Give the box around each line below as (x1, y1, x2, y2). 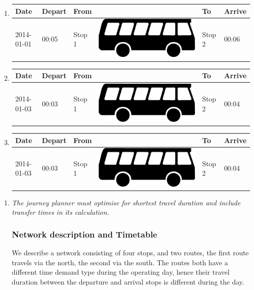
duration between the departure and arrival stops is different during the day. (11, 276, 245, 287)
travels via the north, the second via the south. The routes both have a (11, 257, 228, 267)
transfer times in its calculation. (11, 207, 109, 217)
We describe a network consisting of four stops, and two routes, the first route (11, 247, 249, 258)
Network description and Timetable (11, 228, 157, 240)
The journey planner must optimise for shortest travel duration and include (11, 197, 241, 207)
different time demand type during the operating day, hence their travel (11, 267, 230, 277)
